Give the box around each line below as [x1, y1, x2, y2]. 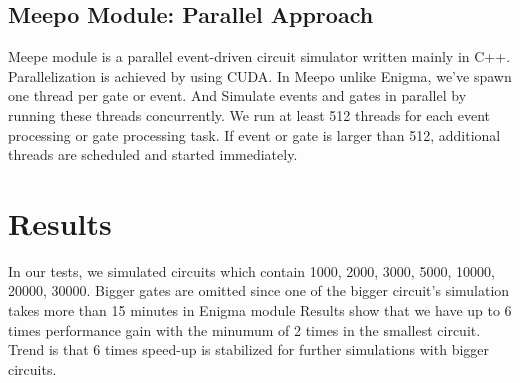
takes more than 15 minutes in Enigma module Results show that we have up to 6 [8, 300, 512, 321]
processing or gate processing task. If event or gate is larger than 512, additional [8, 124, 501, 145]
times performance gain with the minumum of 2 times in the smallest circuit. [8, 319, 481, 340]
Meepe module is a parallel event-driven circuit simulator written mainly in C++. [8, 46, 511, 67]
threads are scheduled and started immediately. [8, 144, 298, 165]
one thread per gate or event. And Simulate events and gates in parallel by [8, 85, 467, 106]
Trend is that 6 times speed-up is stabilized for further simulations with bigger [8, 339, 490, 360]
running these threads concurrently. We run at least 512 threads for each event [8, 104, 491, 125]
